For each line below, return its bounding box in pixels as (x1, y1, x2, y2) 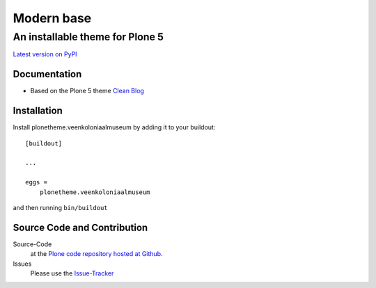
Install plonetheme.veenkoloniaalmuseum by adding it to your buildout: (13, 123, 216, 131)
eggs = (25, 178, 48, 186)
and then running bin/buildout (13, 203, 108, 211)
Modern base (13, 10, 92, 26)
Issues (13, 259, 32, 268)
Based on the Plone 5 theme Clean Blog (30, 87, 144, 95)
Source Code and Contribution (13, 221, 148, 233)
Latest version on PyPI (13, 50, 77, 58)
